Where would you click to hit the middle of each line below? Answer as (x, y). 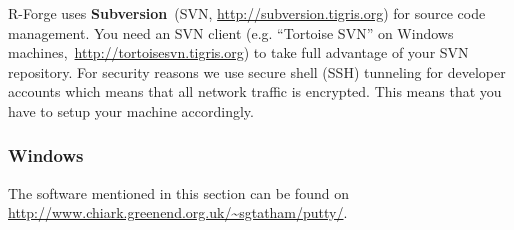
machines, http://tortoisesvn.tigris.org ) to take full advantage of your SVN (238, 52)
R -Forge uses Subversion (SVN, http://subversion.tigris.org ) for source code (247, 13)
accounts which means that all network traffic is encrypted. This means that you (255, 91)
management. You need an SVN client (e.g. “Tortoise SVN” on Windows (231, 32)
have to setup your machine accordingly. (131, 110)
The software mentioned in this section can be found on (178, 192)
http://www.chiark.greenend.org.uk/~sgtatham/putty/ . (178, 212)
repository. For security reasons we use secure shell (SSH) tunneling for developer (257, 71)
